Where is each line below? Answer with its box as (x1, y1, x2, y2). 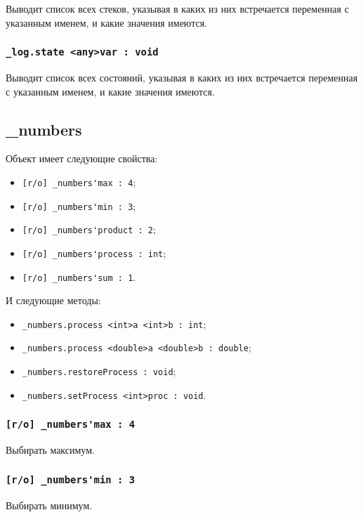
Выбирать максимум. (6, 443, 95, 457)
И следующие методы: (6, 293, 101, 308)
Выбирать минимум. (6, 497, 93, 512)
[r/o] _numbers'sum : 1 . (22, 269, 136, 284)
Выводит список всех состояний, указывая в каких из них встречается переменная (6, 70, 358, 84)
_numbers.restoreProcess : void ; (22, 364, 176, 379)
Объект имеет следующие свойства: (6, 151, 158, 166)
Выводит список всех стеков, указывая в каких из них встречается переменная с (6, 1, 349, 15)
